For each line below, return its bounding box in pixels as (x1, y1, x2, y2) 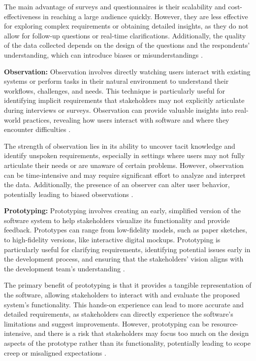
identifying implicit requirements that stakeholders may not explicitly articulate (4, 95, 245, 105)
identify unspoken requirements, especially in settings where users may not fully (4, 150, 245, 161)
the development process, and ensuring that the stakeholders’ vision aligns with (4, 254, 244, 264)
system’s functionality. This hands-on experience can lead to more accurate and (4, 299, 244, 309)
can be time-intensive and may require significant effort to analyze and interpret (4, 169, 246, 180)
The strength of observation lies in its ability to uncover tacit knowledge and (4, 140, 235, 151)
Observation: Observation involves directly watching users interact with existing (4, 66, 251, 76)
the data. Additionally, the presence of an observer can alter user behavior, (4, 179, 230, 190)
